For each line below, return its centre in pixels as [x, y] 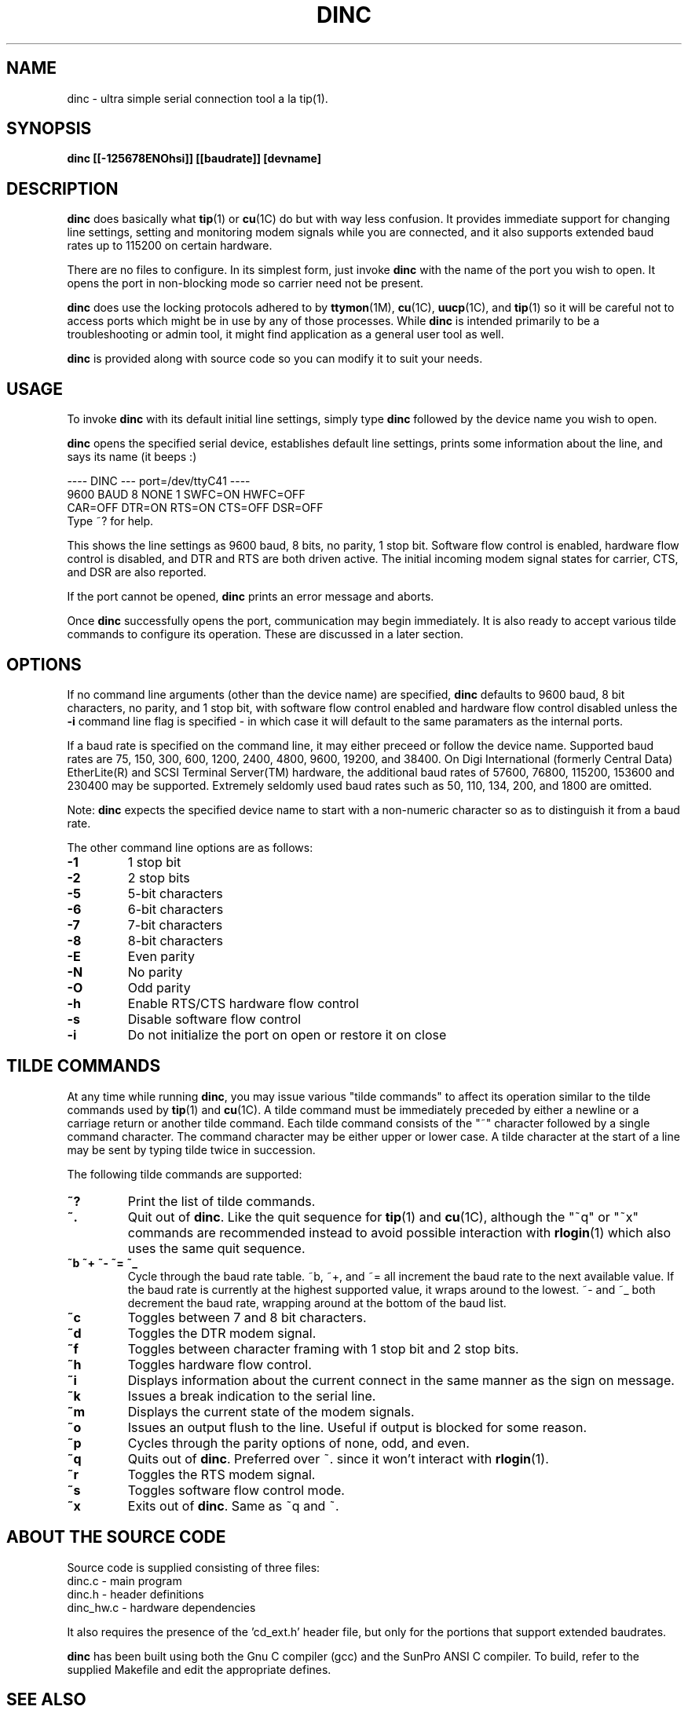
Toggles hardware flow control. [220, 1364]
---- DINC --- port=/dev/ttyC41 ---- [159, 481]
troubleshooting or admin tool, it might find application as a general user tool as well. [285, 334]
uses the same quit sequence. [216, 1248]
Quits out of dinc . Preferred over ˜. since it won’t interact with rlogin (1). [338, 1458]
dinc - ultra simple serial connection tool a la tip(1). [198, 98]
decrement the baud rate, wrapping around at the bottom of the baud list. [317, 1303]
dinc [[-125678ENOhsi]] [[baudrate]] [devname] [194, 159]
